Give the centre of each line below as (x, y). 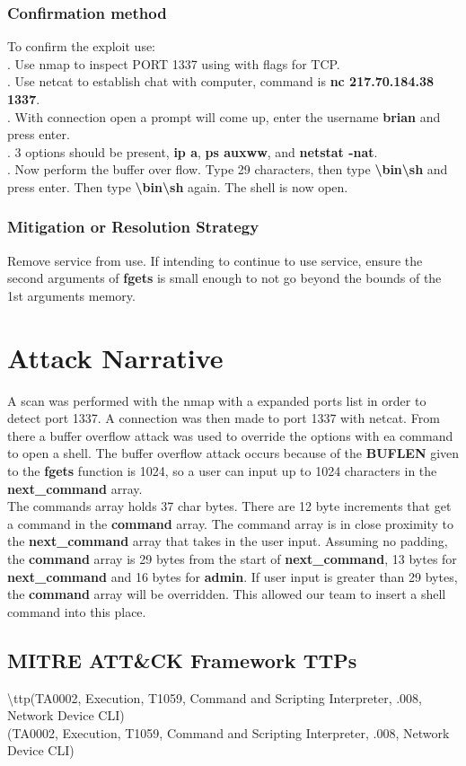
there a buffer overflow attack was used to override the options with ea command (230, 435)
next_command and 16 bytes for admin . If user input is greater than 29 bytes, (233, 576)
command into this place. (77, 611)
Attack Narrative (115, 357)
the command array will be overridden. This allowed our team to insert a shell (227, 594)
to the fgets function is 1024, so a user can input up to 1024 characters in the (222, 471)
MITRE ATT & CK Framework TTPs (182, 660)
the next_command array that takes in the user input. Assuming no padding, (228, 541)
